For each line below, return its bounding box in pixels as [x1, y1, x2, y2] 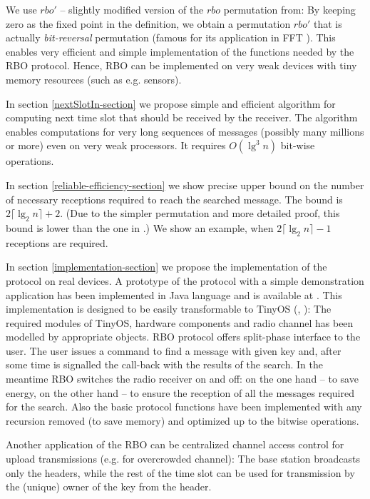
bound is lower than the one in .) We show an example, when [6, 220, 274, 235]
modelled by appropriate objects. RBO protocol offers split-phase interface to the [6, 329, 361, 344]
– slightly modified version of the [60, 2, 204, 16]
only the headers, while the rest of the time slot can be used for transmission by [6, 465, 355, 480]
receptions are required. [6, 235, 108, 250]
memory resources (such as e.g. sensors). [6, 71, 182, 86]
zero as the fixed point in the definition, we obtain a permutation [6, 16, 291, 31]
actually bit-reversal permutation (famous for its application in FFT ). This [6, 30, 336, 45]
